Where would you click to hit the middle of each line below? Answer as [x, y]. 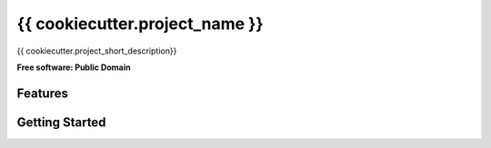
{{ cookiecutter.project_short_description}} [97, 51]
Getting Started [61, 122]
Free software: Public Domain [74, 67]
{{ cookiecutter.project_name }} [140, 24]
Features [42, 93]
